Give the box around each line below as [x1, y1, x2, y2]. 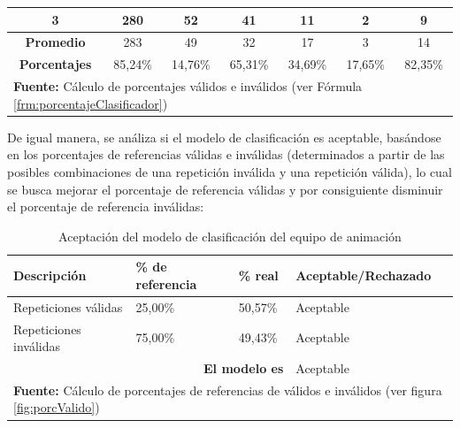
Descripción [13, 266, 87, 285]
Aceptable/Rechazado [295, 266, 432, 285]
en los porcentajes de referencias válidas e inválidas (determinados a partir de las [7, 145, 445, 164]
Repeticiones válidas [13, 297, 123, 316]
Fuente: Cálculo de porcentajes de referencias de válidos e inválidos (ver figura [13, 380, 442, 399]
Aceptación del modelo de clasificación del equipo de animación [58, 226, 402, 245]
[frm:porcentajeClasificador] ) [13, 94, 168, 112]
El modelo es [203, 359, 284, 377]
